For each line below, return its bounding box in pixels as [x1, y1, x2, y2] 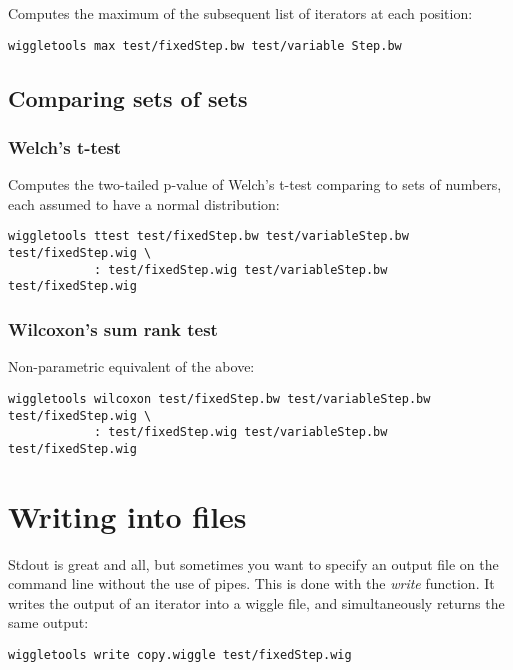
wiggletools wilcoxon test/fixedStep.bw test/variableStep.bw [8, 391, 431, 406]
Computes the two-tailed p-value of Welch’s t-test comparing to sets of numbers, [8, 174, 502, 195]
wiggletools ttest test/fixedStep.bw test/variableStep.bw [8, 229, 409, 244]
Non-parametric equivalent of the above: [8, 356, 255, 377]
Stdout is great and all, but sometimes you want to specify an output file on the [8, 553, 499, 574]
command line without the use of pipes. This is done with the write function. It [8, 573, 495, 594]
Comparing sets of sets [8, 82, 248, 113]
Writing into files [8, 495, 247, 536]
